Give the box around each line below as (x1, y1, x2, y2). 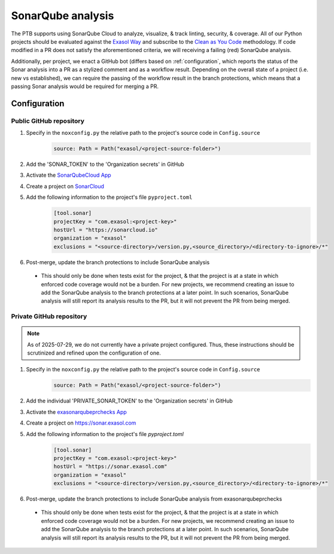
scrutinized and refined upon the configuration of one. (27, 349, 161, 356)
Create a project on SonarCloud (26, 183, 105, 190)
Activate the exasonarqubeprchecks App (26, 408, 127, 416)
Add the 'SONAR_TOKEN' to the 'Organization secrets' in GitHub (26, 161, 185, 168)
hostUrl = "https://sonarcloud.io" (53, 226, 158, 233)
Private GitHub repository (11, 312, 87, 320)
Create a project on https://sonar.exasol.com (26, 419, 136, 426)
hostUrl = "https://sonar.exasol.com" (53, 463, 168, 470)
